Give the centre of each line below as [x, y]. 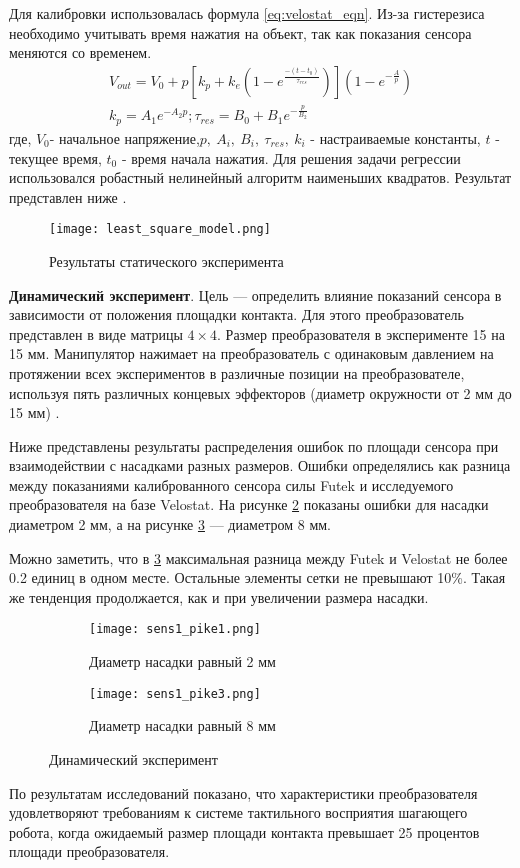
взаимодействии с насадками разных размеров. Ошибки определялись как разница [260, 465]
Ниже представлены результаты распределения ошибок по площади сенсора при [254, 445]
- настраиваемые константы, [395, 137]
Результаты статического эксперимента [166, 260]
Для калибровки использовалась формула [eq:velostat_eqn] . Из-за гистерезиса [247, 13]
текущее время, [55, 157]
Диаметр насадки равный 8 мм [182, 725]
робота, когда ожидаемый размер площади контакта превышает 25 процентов [244, 831]
